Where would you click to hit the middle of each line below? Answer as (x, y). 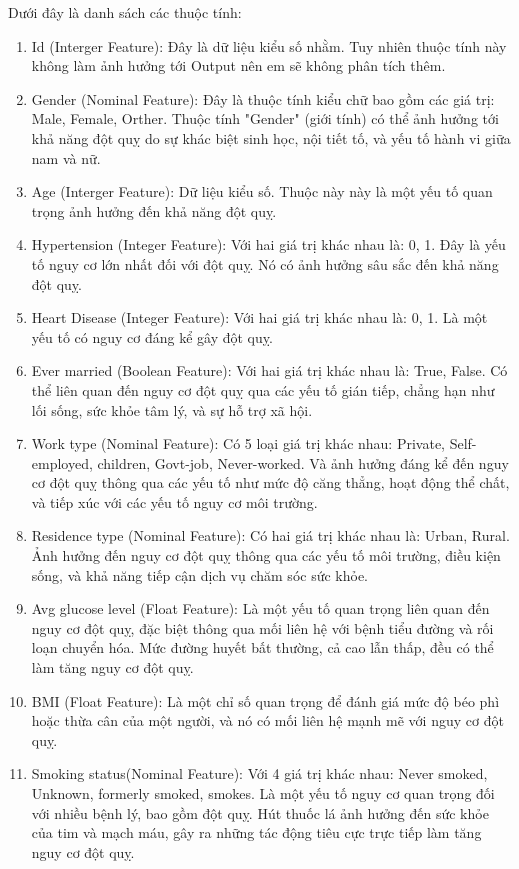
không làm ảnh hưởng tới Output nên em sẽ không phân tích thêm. (238, 65)
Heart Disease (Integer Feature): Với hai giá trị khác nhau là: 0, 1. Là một (259, 317)
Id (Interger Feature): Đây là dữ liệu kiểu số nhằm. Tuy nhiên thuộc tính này (269, 45)
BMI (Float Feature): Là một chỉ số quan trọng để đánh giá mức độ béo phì (265, 700)
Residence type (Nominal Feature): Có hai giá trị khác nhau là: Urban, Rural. (270, 535)
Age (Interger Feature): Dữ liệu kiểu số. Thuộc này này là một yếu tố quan (262, 191)
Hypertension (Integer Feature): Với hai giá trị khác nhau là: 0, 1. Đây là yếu (268, 244)
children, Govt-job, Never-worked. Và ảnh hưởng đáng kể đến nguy (303, 462)
